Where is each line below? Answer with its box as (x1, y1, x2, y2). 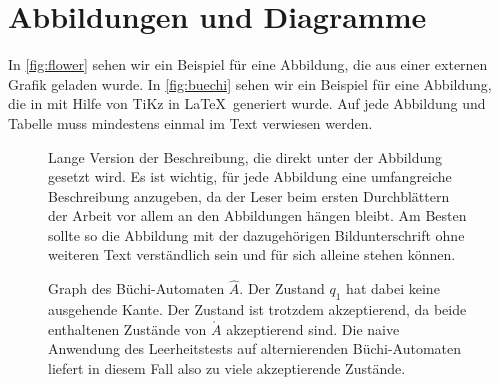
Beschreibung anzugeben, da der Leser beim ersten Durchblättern (48, 185, 450, 206)
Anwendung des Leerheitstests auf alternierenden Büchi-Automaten (48, 338, 462, 359)
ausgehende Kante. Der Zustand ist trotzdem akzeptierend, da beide (48, 299, 467, 320)
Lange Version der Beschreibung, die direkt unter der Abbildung (48, 146, 442, 167)
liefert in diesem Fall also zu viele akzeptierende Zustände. (48, 357, 406, 378)
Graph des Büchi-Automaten (48, 278, 225, 299)
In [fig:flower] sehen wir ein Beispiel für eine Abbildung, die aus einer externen (8, 54, 488, 75)
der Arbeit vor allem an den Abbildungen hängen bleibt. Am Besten (48, 205, 467, 226)
